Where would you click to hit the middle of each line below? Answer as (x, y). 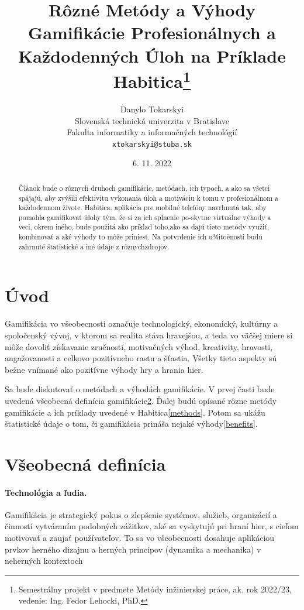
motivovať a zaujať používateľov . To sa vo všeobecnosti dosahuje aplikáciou (140, 538)
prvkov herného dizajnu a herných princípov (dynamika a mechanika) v (133, 549)
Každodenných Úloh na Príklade (152, 55)
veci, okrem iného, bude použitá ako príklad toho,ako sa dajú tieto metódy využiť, (144, 227)
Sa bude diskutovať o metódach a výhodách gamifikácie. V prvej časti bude (140, 389)
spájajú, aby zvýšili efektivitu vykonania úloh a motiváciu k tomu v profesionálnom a (148, 198)
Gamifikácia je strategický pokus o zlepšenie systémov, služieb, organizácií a (141, 514)
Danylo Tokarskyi (152, 109)
